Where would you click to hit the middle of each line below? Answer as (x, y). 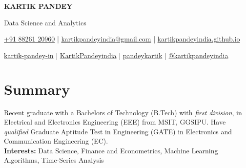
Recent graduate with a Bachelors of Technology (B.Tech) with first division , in (123, 112)
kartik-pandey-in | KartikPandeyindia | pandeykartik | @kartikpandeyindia (116, 55)
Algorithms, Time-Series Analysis (54, 160)
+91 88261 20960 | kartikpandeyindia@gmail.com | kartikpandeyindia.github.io (122, 39)
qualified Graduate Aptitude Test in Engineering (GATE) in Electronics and (118, 131)
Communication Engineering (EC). (56, 141)
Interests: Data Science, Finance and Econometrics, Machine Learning (111, 150)
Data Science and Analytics (45, 22)
